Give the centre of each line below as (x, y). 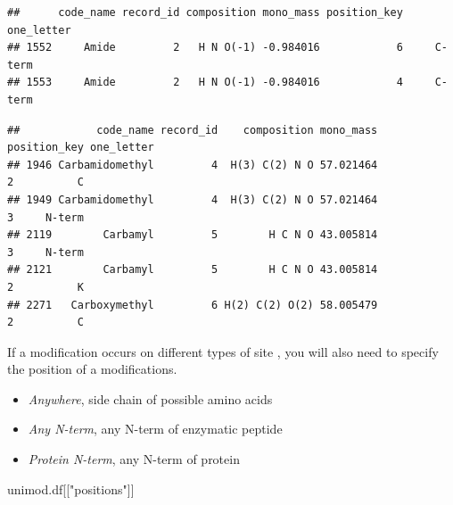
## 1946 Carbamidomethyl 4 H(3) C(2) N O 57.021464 (193, 165)
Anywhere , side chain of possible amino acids (150, 398)
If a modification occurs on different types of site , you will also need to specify (223, 351)
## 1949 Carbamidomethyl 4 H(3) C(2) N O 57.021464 (193, 199)
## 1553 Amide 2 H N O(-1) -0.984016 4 (205, 83)
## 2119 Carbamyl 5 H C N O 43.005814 (193, 235)
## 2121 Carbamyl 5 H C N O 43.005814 (193, 270)
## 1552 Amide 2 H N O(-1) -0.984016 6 (205, 48)
